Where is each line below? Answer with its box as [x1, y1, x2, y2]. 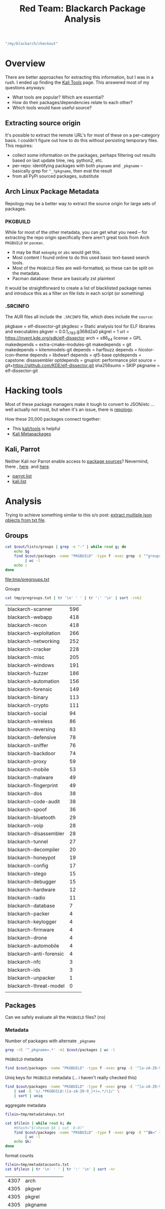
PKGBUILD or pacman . [5, 240, 44, 246]
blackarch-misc [7, 654, 45, 661]
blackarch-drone [7, 934, 48, 941]
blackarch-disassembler [7, 830, 65, 837]
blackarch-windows [7, 662, 55, 669]
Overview [5, 58, 46, 69]
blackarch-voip [7, 822, 44, 829]
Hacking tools [5, 385, 63, 396]
